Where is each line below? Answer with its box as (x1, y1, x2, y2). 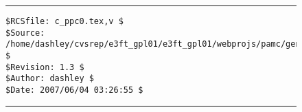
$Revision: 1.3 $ (5, 62, 84, 72)
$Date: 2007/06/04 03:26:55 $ (5, 85, 143, 95)
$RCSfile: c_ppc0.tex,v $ (5, 16, 124, 26)
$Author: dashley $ (5, 74, 94, 84)
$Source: (5, 27, 45, 38)
